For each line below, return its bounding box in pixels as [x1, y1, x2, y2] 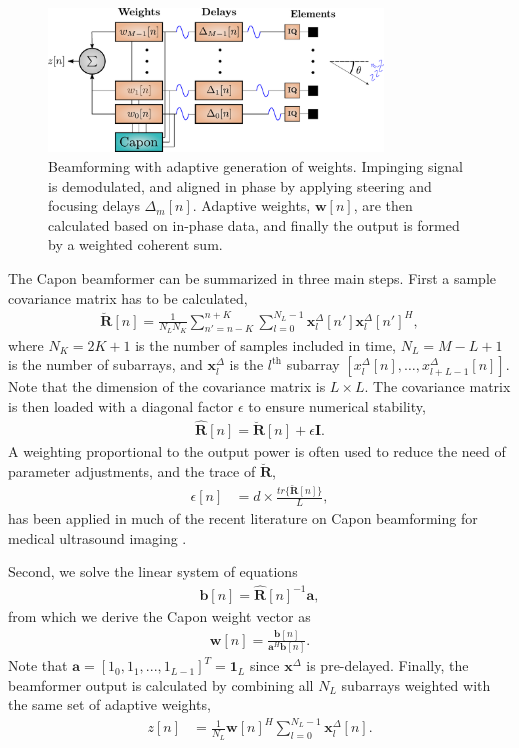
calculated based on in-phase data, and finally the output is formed [48, 214, 460, 235]
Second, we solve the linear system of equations [8, 561, 298, 582]
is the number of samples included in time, [135, 334, 396, 355]
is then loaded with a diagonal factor [8, 396, 234, 417]
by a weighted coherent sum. [48, 234, 223, 255]
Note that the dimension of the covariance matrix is [8, 376, 326, 397]
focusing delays [48, 195, 140, 216]
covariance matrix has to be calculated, [8, 287, 248, 308]
